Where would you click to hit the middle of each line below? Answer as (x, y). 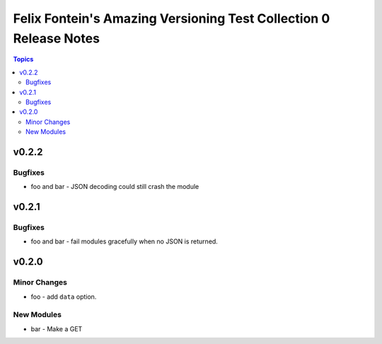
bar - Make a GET (57, 328)
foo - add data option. (64, 297)
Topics (23, 59)
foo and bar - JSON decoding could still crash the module (115, 187)
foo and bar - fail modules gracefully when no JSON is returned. (125, 241)
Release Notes (57, 38)
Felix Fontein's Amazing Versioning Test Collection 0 (172, 18)
